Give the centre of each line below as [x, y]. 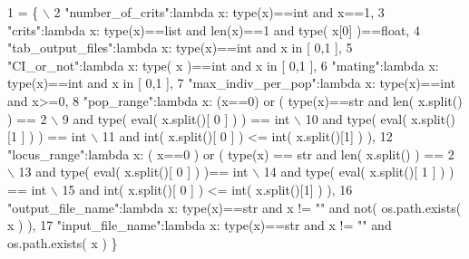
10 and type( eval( [356, 118]
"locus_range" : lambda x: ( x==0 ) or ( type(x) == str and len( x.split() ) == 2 [231, 153]
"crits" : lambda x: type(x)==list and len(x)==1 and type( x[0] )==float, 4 [214, 29]
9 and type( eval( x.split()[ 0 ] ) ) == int [176, 118]
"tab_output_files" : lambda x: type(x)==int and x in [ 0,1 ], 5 [180, 48]
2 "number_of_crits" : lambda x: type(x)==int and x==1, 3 [219, 12]
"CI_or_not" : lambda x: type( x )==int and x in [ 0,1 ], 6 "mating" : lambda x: [223, 65]
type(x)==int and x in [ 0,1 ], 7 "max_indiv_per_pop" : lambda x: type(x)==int [232, 83]
